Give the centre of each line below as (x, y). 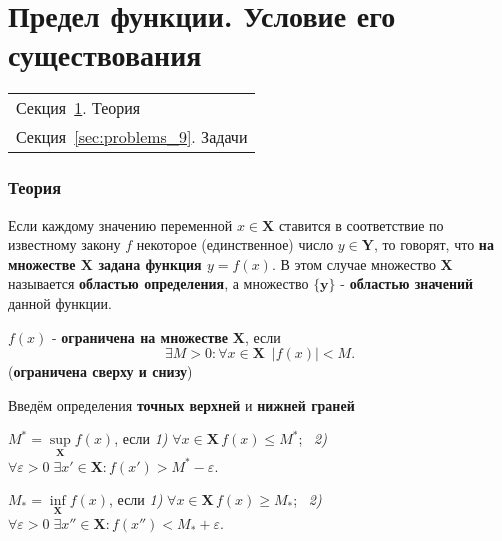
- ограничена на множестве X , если (166, 336)
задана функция (150, 263)
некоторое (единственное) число (235, 244)
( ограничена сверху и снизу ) (100, 371)
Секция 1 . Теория (78, 108)
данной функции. (60, 302)
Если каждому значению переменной (120, 224)
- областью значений (407, 283)
